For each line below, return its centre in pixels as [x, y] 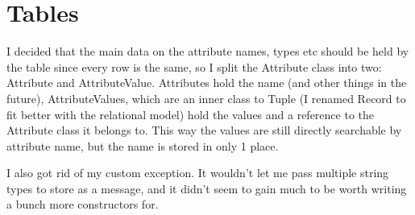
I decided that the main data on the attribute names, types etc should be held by [208, 51]
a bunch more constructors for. [83, 204]
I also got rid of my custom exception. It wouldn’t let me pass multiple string [198, 173]
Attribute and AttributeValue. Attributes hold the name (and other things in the [207, 83]
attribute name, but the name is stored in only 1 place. [143, 145]
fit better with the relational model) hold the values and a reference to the [191, 114]
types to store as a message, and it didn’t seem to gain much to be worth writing [207, 188]
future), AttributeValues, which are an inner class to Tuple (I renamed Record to [206, 98]
